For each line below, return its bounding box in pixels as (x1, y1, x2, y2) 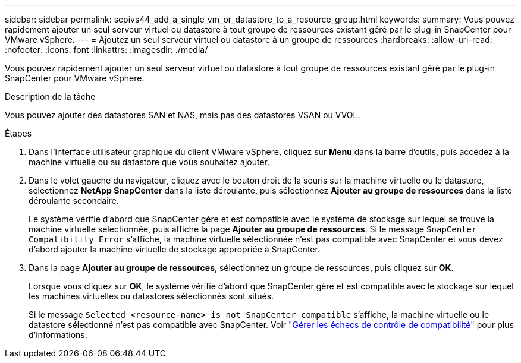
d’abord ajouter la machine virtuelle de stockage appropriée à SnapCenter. (29, 244, 320, 254)
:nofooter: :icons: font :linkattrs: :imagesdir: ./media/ (5, 45, 208, 55)
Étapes (5, 128, 32, 138)
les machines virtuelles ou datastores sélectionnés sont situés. (29, 291, 274, 301)
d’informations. (29, 330, 87, 340)
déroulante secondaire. (29, 195, 119, 206)
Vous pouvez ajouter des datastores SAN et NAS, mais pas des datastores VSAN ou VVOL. (5, 110, 360, 120)
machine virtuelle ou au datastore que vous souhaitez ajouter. (29, 157, 269, 167)
